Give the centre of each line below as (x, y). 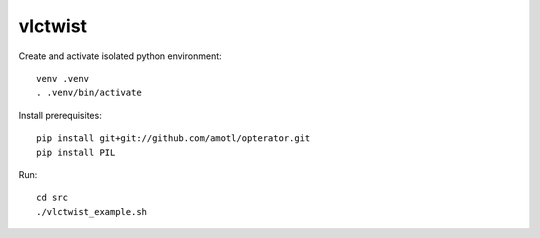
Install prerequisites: (60, 115)
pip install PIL (76, 152)
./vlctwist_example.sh (92, 211)
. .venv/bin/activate (89, 93)
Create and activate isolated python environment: (120, 56)
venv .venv (63, 78)
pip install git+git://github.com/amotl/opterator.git (173, 138)
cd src (52, 198)
